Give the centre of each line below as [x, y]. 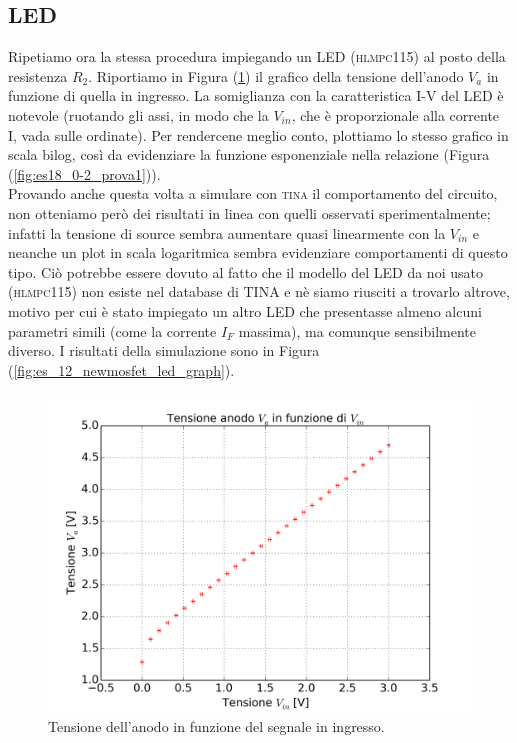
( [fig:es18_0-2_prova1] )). [84, 173]
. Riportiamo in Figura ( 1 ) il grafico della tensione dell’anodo [276, 75]
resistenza [38, 75]
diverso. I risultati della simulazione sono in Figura [164, 350]
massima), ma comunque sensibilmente [357, 330]
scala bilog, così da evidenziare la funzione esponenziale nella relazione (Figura [249, 154]
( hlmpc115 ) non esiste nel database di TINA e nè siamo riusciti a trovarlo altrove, [259, 291]
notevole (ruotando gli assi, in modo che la [138, 114]
